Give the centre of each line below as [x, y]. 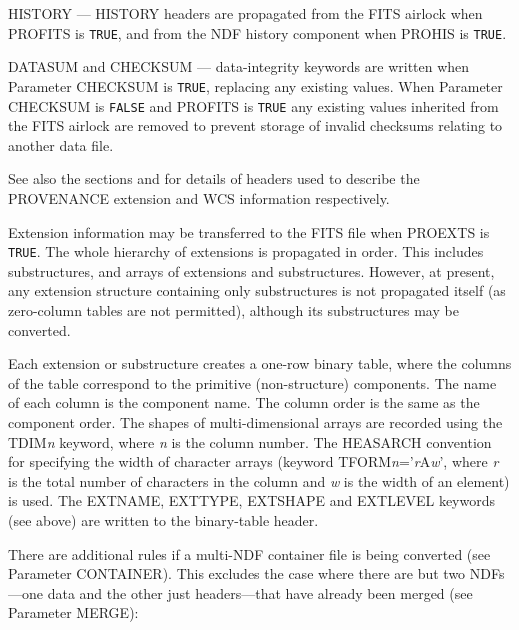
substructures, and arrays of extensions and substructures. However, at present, [251, 270]
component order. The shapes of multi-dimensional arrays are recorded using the [255, 421]
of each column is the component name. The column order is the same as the [244, 402]
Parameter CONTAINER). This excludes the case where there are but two [237, 573]
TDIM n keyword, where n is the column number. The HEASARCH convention [250, 441]
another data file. [61, 144]
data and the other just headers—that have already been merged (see [260, 592]
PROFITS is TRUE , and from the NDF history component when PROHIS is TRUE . [257, 32]
